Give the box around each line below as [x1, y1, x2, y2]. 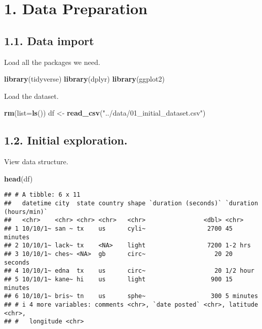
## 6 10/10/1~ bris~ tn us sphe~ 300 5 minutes [4, 293, 258, 300]
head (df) [4, 173, 33, 184]
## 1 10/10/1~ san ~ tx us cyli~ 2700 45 [4, 225, 233, 232]
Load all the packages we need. [4, 56, 100, 67]
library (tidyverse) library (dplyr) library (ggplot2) [4, 74, 165, 84]
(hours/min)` [4, 208, 48, 215]
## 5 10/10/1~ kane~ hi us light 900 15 [4, 275, 233, 283]
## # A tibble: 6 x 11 [4, 191, 81, 199]
